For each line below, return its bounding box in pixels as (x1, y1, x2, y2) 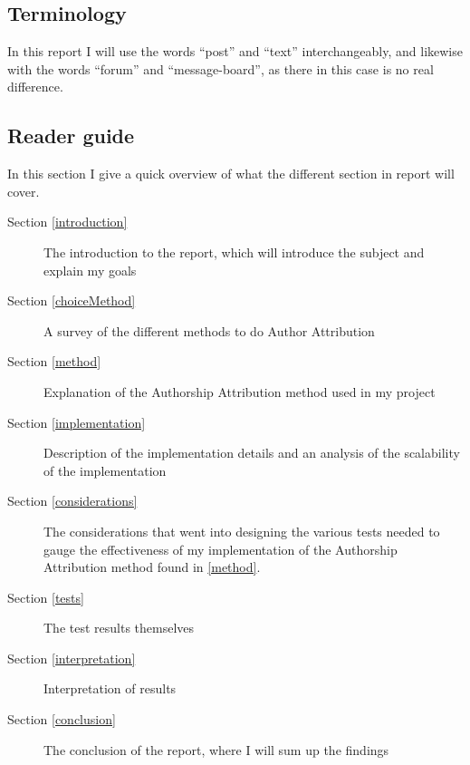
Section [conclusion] (7, 710, 116, 729)
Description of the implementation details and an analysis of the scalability (43, 443, 460, 462)
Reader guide (7, 121, 135, 150)
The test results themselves (43, 618, 195, 637)
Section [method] (7, 352, 101, 371)
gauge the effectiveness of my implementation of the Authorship (43, 539, 398, 558)
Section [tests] (7, 587, 84, 606)
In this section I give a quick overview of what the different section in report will (7, 164, 455, 183)
